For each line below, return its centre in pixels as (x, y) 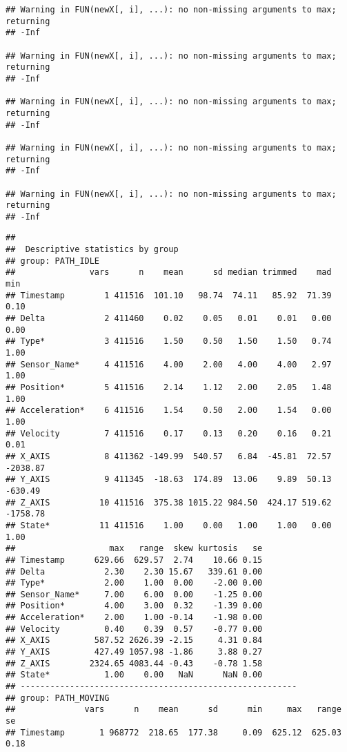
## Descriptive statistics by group (92, 250)
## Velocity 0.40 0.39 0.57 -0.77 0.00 (134, 629)
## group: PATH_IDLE (53, 261)
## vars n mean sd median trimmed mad (169, 272)
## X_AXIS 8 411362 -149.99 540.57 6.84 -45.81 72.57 (169, 456)
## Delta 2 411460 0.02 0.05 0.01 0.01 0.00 (169, 319)
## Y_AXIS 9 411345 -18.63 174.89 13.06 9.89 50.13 (169, 480)
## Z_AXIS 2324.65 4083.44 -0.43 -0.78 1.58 (134, 663)
